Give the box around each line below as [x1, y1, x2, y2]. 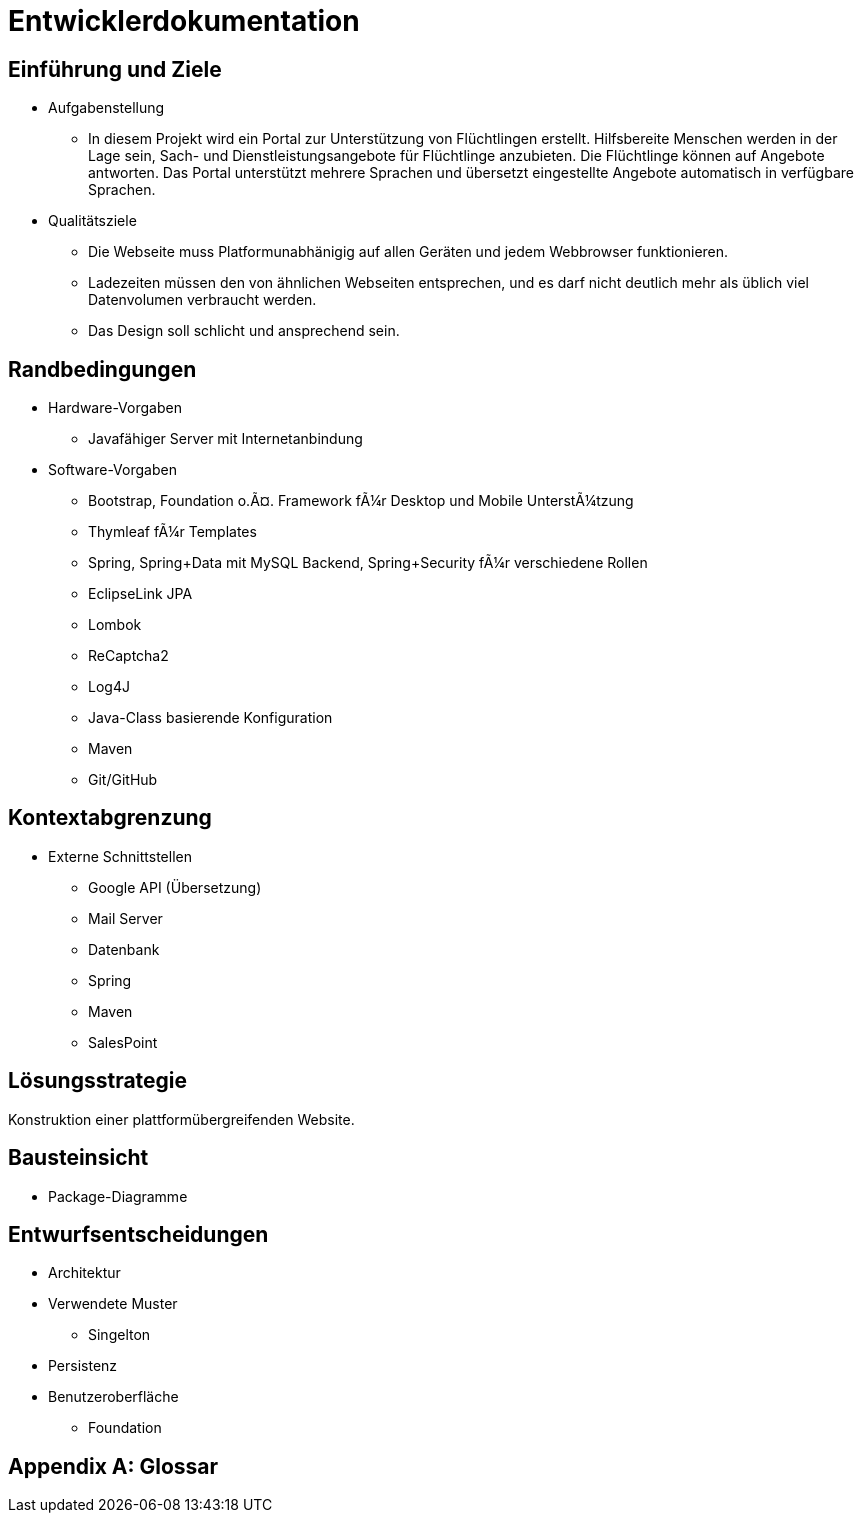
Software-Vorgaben [48, 461, 177, 479]
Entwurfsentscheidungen [8, 1221, 269, 1247]
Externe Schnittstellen [48, 847, 192, 865]
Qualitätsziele [48, 212, 137, 230]
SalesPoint [88, 1033, 158, 1051]
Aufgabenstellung [48, 99, 165, 117]
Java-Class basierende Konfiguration [88, 709, 333, 727]
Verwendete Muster [48, 1295, 178, 1313]
